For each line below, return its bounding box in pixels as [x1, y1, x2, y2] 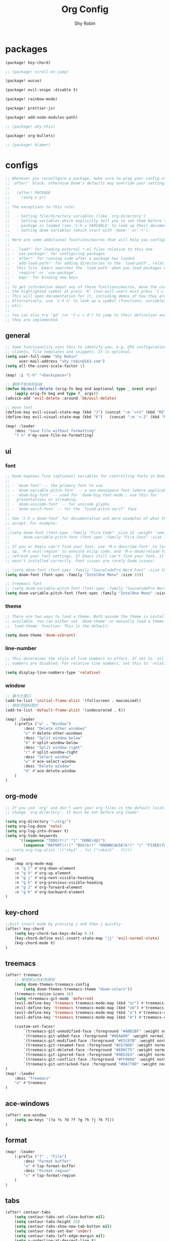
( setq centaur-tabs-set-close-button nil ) [14, 1215, 105, 1220]
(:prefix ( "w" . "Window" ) [14, 721, 71, 727]
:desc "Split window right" [23, 745, 82, 750]
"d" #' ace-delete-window [23, 768, 76, 774]
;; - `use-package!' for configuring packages [5, 252, 105, 257]
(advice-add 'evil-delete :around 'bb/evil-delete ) [5, 396, 116, 401]
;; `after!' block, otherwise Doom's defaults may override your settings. [5, 181, 168, 186]
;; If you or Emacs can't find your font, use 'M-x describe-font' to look [5, 544, 168, 550]
